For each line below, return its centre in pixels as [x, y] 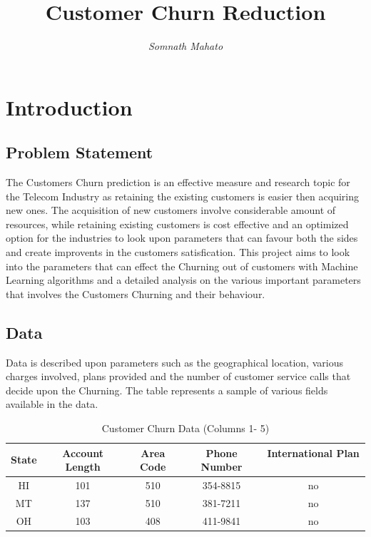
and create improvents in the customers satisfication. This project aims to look [178, 252]
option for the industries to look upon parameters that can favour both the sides [182, 238]
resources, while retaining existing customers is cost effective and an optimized [177, 224]
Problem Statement [80, 152]
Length [83, 467]
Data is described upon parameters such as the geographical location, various [174, 362]
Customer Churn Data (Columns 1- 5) [185, 428]
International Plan [313, 452]
